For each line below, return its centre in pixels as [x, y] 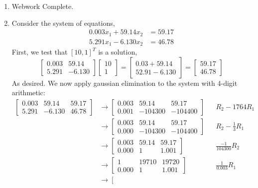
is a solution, [118, 52]
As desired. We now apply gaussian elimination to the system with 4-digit [125, 83]
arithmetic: [28, 93]
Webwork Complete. [43, 6]
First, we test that [40, 52]
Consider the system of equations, [63, 23]
